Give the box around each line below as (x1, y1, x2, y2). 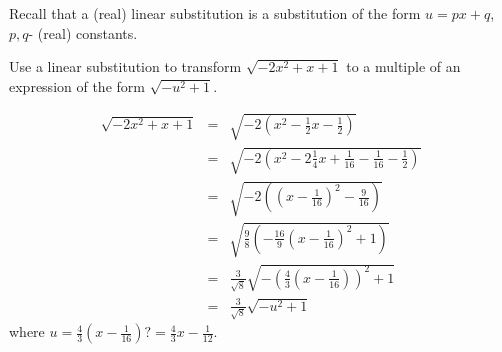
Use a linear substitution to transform (9, 56, 242, 77)
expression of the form (9, 75, 145, 96)
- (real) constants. (28, 22, 138, 43)
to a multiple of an (346, 56, 461, 77)
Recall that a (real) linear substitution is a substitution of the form (9, 3, 421, 23)
